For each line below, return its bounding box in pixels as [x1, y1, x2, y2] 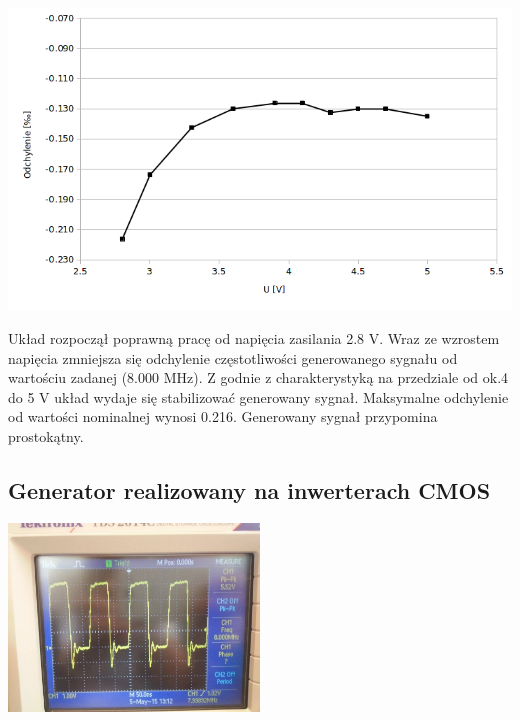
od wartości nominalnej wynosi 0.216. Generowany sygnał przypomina [8, 406, 438, 427]
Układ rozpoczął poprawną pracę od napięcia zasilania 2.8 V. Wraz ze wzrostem [8, 327, 500, 348]
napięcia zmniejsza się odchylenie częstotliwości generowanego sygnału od [8, 347, 458, 368]
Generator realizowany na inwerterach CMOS [8, 474, 491, 505]
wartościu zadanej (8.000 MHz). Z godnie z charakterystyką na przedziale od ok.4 [8, 367, 509, 388]
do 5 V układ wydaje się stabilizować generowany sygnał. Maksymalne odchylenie [8, 386, 509, 407]
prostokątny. [8, 425, 84, 446]
